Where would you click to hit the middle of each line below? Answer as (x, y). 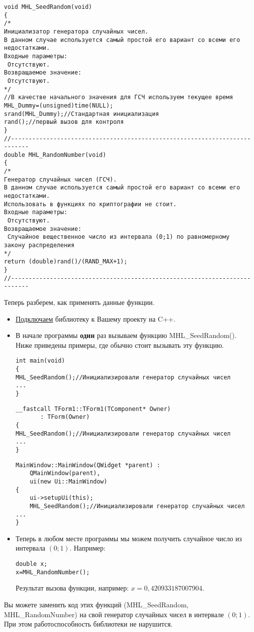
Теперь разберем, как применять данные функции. (79, 302)
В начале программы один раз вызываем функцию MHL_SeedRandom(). (126, 335)
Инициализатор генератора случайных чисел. (76, 31)
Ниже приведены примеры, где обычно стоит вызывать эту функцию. (120, 345)
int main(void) (40, 361)
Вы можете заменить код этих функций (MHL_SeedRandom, (96, 604)
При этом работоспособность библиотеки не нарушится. (88, 624)
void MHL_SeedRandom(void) (48, 7)
